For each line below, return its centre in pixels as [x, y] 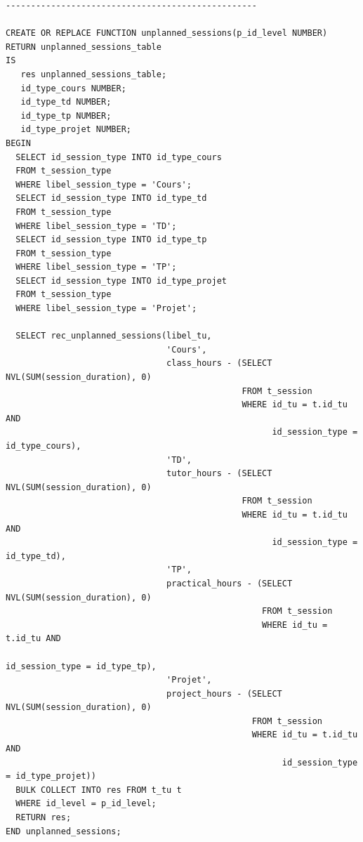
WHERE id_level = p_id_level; [86, 804]
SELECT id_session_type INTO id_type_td [111, 198]
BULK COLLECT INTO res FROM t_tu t [99, 790]
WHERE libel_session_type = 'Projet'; [106, 309]
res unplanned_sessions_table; [94, 74]
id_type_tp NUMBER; [66, 116]
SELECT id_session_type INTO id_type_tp [111, 240]
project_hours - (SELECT [224, 693]
